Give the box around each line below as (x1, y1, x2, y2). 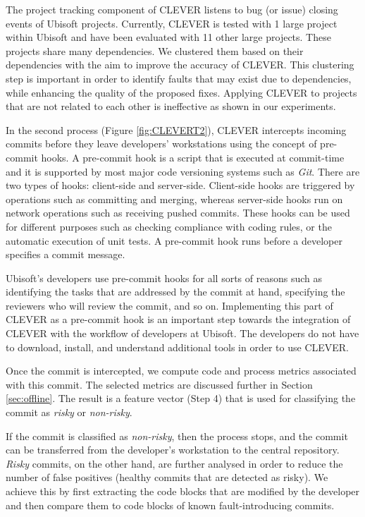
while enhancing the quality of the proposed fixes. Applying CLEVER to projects (6, 85, 357, 99)
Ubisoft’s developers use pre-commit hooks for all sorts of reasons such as (6, 270, 322, 285)
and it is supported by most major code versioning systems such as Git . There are (6, 164, 360, 178)
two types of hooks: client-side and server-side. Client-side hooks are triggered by (6, 178, 355, 193)
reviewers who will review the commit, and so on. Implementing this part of (6, 298, 333, 312)
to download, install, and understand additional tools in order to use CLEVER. (6, 339, 349, 354)
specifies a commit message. (6, 247, 125, 262)
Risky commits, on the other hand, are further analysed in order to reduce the (6, 456, 343, 470)
